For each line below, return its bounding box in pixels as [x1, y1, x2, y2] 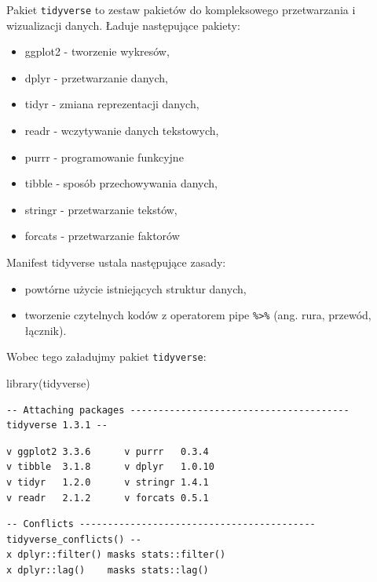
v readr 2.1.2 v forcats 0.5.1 [6, 492, 209, 504]
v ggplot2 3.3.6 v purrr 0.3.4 [6, 446, 209, 457]
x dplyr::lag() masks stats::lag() [6, 565, 209, 577]
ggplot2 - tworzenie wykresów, [24, 43, 170, 60]
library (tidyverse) [6, 375, 90, 391]
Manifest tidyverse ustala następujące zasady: [6, 254, 226, 270]
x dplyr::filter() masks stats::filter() [6, 549, 226, 561]
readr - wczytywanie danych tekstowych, [24, 122, 219, 139]
